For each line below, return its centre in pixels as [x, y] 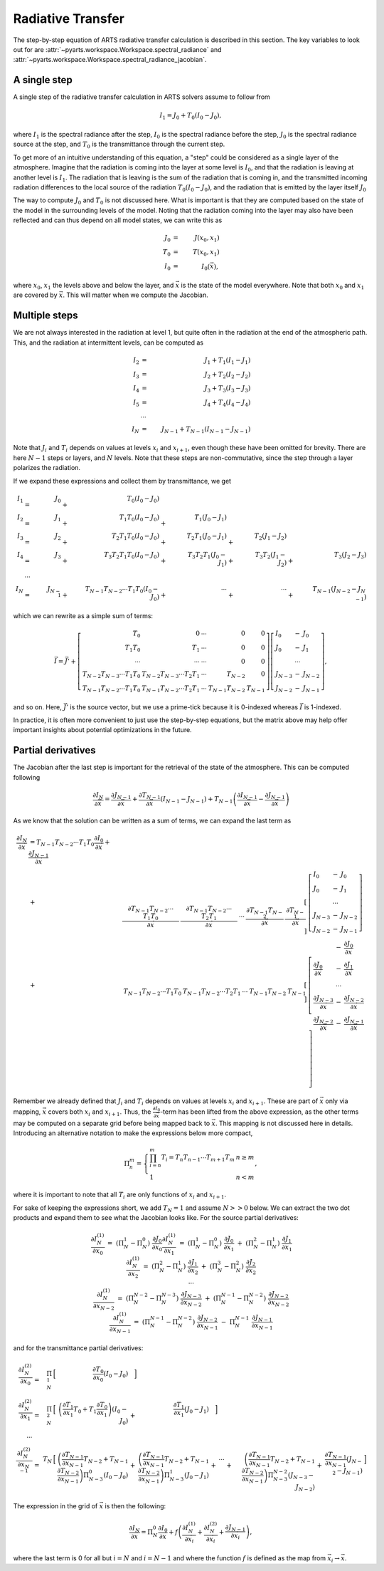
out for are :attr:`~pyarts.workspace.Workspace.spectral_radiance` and [117, 49]
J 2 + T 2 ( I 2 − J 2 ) [228, 375]
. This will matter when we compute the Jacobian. [136, 295]
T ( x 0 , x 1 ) [206, 253]
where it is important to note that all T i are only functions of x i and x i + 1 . [120, 1195]
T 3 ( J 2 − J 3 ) [350, 555]
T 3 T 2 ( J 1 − [270, 555]
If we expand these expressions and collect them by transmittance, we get [122, 481]
